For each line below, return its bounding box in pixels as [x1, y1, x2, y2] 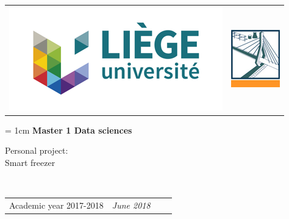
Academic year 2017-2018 [9, 198, 104, 211]
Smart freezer [5, 156, 55, 169]
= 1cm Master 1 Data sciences [5, 123, 132, 136]
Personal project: [5, 144, 68, 157]
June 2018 [112, 198, 151, 211]
